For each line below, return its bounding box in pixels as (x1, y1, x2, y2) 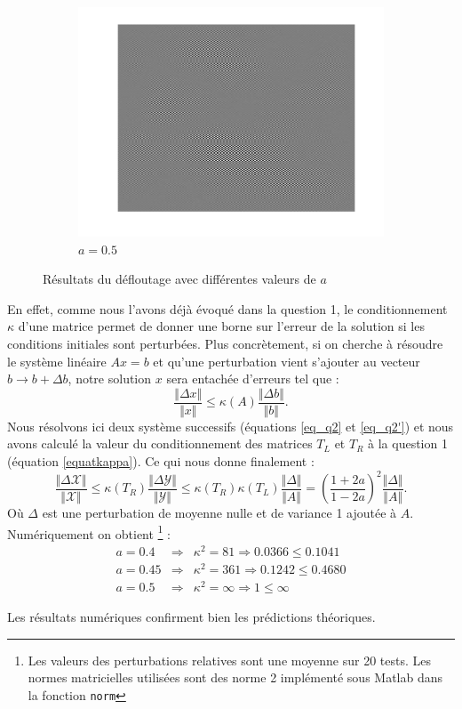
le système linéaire (7, 351, 107, 370)
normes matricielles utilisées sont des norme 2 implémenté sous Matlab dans (28, 668, 443, 687)
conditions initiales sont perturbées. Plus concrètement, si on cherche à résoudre (7, 334, 443, 352)
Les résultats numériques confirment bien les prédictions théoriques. (7, 608, 376, 626)
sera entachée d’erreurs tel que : (166, 369, 339, 388)
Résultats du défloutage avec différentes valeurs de (43, 270, 316, 288)
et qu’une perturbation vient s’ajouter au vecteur (153, 351, 420, 370)
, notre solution (68, 369, 152, 388)
